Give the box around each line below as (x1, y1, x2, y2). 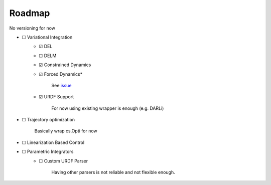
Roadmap (9, 8, 50, 19)
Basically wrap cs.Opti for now (34, 128, 97, 134)
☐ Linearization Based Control (22, 139, 85, 145)
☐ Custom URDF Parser (39, 158, 88, 164)
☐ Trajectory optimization (22, 117, 75, 123)
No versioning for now (9, 25, 55, 31)
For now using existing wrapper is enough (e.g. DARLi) (51, 105, 164, 111)
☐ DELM (39, 53, 57, 59)
